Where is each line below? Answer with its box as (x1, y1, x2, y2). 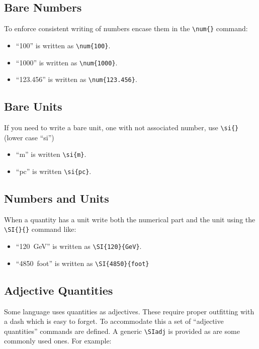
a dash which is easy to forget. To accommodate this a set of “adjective (4, 316, 224, 326)
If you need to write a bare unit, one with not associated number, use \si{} (4, 122, 239, 133)
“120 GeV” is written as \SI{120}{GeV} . (16, 241, 142, 251)
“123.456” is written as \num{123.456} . (16, 74, 137, 84)
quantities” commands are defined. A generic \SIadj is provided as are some (4, 325, 240, 336)
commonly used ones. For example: (4, 335, 112, 346)
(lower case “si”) (4, 132, 54, 142)
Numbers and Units (4, 190, 109, 206)
